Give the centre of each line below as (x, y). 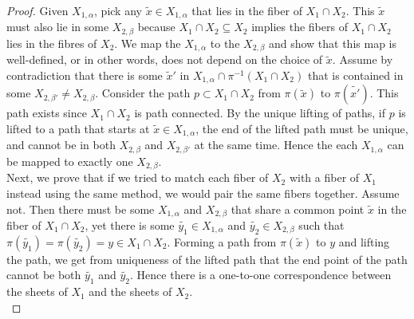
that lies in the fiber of (247, 10)
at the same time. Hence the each (276, 145)
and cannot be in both (61, 145)
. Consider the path (143, 93)
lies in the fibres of (52, 43)
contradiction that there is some (85, 75)
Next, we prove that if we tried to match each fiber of (138, 177)
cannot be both (44, 275)
